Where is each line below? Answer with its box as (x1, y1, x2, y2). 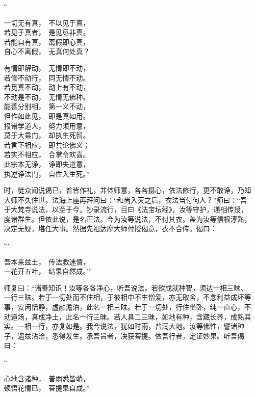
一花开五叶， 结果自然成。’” (4, 266, 92, 276)
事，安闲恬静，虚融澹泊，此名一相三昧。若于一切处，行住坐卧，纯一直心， (4, 302, 244, 312)
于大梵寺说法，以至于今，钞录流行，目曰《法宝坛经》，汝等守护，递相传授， (4, 204, 248, 214)
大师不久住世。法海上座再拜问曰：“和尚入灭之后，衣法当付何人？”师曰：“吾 (4, 194, 247, 205)
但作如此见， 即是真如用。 (4, 110, 90, 121)
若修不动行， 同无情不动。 (4, 72, 90, 82)
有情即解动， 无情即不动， (4, 62, 90, 73)
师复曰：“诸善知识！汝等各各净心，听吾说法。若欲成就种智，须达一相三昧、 (4, 282, 248, 292)
